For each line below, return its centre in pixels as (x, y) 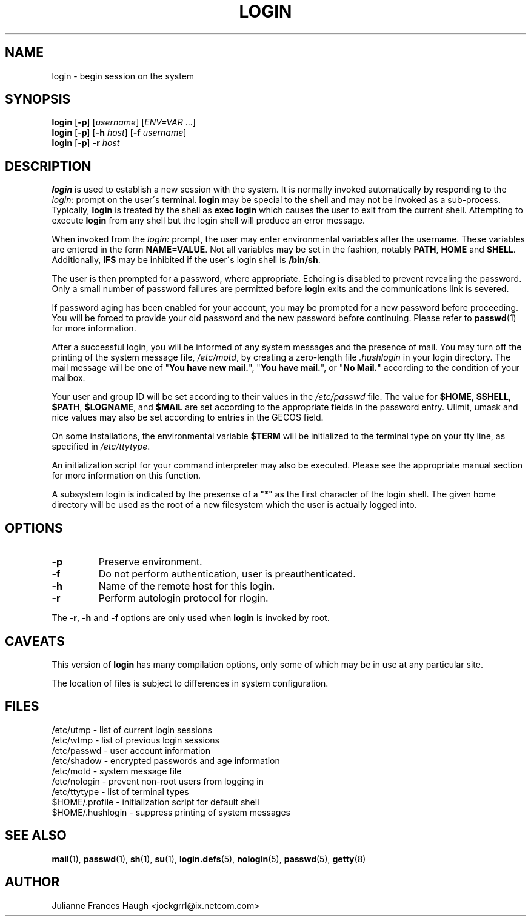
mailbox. (68, 378)
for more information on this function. (126, 476)
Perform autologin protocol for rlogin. (183, 598)
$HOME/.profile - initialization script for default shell (155, 802)
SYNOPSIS (38, 99)
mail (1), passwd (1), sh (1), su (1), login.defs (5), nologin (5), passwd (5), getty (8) (209, 859)
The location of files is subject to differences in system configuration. (190, 683)
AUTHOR (32, 882)
